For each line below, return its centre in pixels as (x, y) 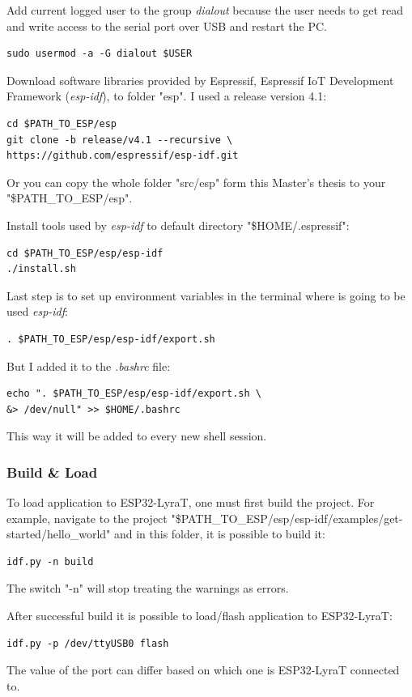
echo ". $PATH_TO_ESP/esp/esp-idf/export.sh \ (134, 394)
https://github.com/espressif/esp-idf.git (123, 156)
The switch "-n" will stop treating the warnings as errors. (148, 588)
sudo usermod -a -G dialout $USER (100, 54)
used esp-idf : (37, 311)
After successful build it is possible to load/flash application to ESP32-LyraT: (200, 616)
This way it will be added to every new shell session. (137, 436)
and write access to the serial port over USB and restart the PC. (167, 25)
